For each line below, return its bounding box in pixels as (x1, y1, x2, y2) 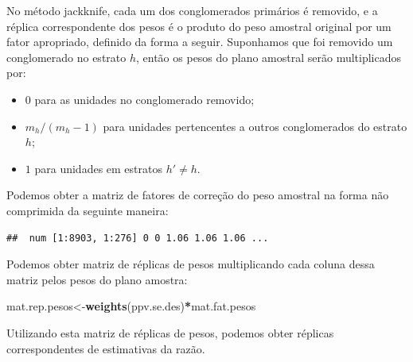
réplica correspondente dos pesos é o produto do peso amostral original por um (6, 17, 392, 34)
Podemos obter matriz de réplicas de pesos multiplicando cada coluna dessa (6, 256, 375, 272)
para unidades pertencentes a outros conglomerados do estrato (103, 117, 407, 134)
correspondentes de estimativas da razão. (6, 340, 205, 356)
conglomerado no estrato (6, 48, 127, 65)
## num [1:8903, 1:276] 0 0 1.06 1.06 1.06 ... (6, 232, 269, 244)
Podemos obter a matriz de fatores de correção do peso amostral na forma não (6, 187, 389, 203)
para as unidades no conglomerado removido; (34, 90, 255, 107)
